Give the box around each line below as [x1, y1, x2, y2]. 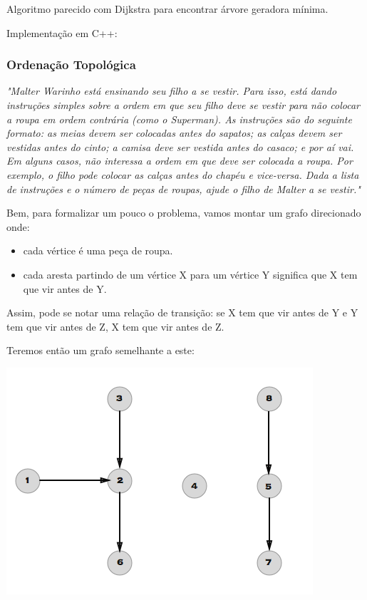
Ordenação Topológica [6, 56, 136, 73]
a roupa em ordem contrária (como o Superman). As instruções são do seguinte [6, 111, 352, 126]
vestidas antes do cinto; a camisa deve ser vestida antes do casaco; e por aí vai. [6, 139, 354, 154]
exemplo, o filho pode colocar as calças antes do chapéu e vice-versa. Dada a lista [6, 167, 359, 182]
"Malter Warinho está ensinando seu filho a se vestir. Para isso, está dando [6, 83, 337, 98]
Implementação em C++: [6, 25, 118, 40]
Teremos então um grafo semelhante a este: [6, 343, 195, 358]
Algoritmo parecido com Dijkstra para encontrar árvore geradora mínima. [6, 1, 329, 16]
